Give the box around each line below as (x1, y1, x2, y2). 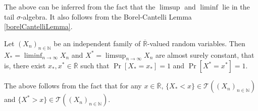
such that (80, 60, 110, 71)
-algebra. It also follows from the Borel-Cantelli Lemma (20, 11, 192, 22)
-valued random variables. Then (147, 38, 245, 48)
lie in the (222, 2, 250, 12)
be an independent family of (54, 38, 141, 48)
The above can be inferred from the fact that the (4, 2, 156, 12)
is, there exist (4, 60, 46, 71)
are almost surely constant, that (155, 49, 254, 60)
